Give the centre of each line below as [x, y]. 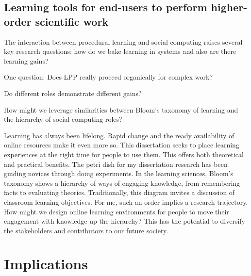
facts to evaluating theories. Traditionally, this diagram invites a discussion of [119, 192]
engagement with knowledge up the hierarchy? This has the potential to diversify [125, 221]
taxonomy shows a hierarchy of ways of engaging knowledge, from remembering [122, 183]
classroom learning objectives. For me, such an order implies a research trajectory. [126, 202]
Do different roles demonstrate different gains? [73, 93]
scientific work [72, 21]
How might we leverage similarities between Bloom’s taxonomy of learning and [121, 109]
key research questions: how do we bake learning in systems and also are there [120, 51]
